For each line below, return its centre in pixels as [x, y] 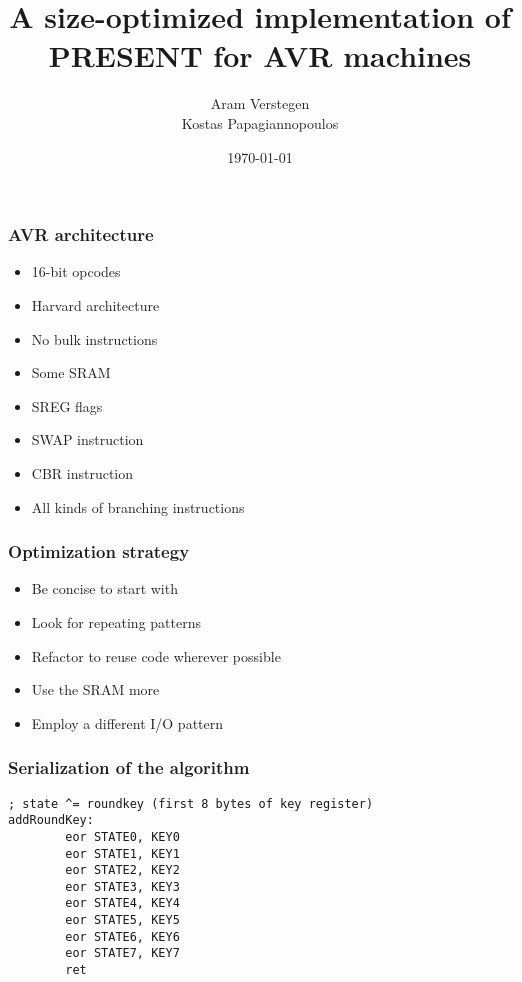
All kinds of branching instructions [138, 506]
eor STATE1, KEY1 [122, 853]
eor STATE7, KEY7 [122, 953]
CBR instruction [82, 472]
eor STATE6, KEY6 [122, 936]
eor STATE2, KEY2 [122, 870]
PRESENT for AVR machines [260, 55]
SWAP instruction [87, 439]
